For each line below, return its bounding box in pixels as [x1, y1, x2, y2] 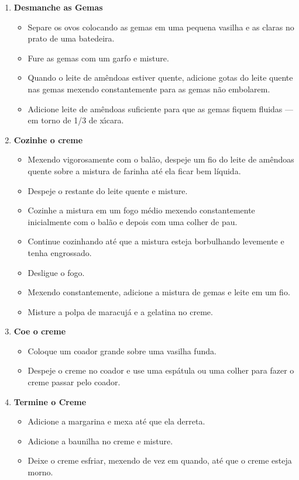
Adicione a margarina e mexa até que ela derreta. [28, 415, 205, 427]
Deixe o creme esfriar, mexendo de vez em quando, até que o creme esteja [28, 454, 292, 467]
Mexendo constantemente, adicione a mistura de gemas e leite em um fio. [28, 286, 290, 298]
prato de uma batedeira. [28, 32, 115, 44]
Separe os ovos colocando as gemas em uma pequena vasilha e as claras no [28, 20, 294, 33]
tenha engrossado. [28, 246, 92, 258]
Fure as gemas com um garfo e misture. [28, 51, 169, 64]
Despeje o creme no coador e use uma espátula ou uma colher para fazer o [28, 364, 294, 377]
